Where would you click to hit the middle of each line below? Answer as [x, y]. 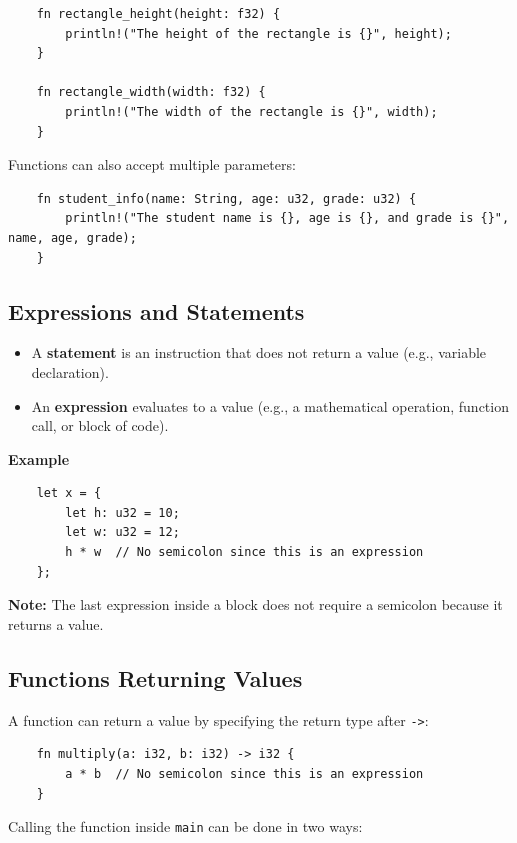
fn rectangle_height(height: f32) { [158, 14]
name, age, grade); [72, 237]
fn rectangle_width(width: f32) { [151, 92]
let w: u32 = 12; [122, 532]
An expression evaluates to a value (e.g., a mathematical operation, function [270, 405]
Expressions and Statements [156, 310]
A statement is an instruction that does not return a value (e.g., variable [259, 352]
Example [39, 458]
